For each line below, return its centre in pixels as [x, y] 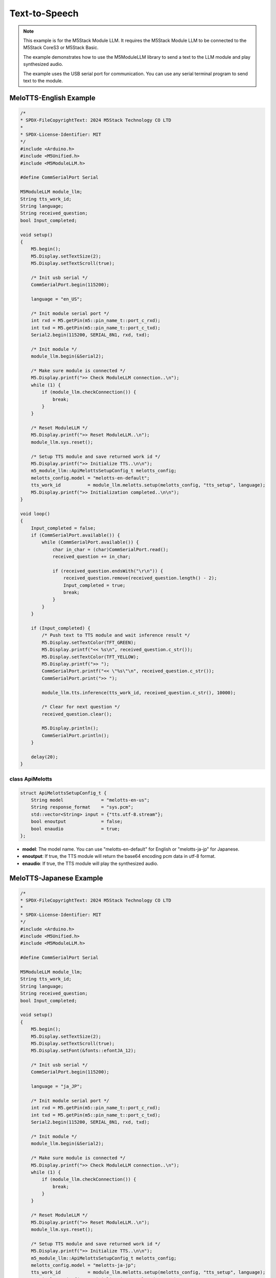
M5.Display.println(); [70, 728]
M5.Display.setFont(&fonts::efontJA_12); [84, 1051]
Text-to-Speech [44, 13]
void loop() [35, 514]
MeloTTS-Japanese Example [56, 878]
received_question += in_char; [92, 557]
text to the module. [43, 81]
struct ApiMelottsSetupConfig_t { [63, 793]
